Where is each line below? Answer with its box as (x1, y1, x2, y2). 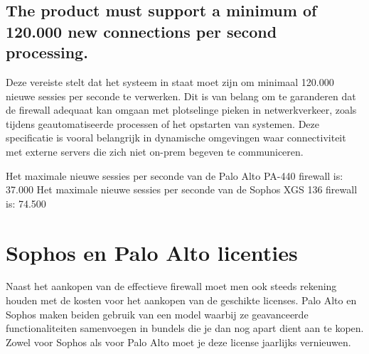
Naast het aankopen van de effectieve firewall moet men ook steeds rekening (6, 279, 337, 294)
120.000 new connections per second (6, 20, 277, 42)
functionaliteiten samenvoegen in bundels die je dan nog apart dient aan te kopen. (6, 321, 364, 336)
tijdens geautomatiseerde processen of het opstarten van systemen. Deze (6, 116, 320, 131)
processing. (6, 41, 88, 63)
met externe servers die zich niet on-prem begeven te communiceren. (6, 144, 304, 159)
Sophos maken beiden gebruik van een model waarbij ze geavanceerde (6, 306, 309, 321)
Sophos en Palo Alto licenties (6, 237, 298, 267)
